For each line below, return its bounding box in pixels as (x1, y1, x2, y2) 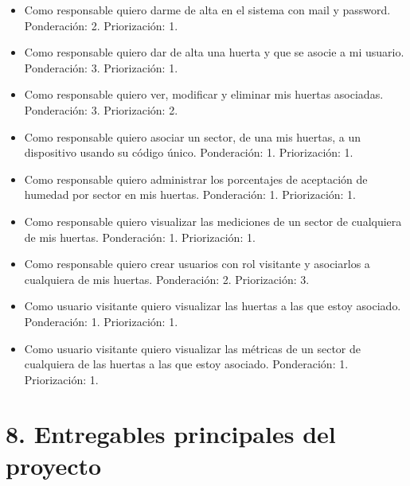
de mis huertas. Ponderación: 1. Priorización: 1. (24, 228, 256, 245)
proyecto (6, 449, 102, 481)
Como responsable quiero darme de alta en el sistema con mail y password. (24, 2, 391, 17)
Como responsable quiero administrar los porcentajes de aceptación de (24, 170, 368, 187)
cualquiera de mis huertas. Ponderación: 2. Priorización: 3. (24, 270, 310, 287)
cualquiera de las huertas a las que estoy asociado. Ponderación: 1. (24, 356, 349, 372)
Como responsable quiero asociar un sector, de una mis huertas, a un (24, 128, 361, 145)
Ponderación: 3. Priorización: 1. (24, 59, 178, 76)
